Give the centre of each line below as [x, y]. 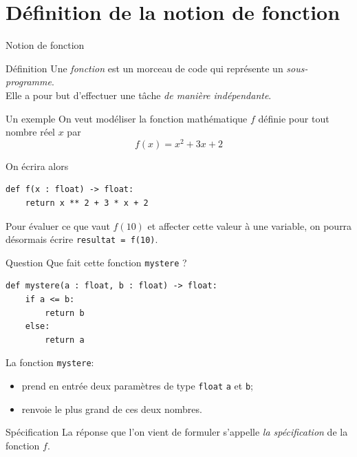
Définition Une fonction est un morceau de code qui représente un [144, 68]
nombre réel [31, 132]
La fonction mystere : [50, 362]
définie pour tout [294, 118]
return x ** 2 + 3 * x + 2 [87, 203]
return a [65, 340]
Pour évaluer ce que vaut [58, 225]
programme [29, 82]
